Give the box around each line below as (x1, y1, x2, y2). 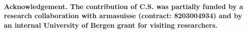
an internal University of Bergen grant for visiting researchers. (4, 20, 218, 30)
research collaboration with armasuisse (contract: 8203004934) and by (4, 11, 242, 21)
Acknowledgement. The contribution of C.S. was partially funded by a (4, 1, 243, 11)
